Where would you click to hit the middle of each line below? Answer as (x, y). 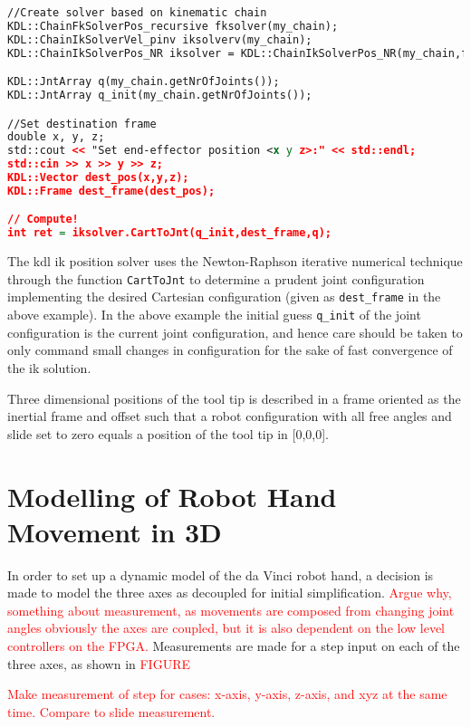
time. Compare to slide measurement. (111, 711)
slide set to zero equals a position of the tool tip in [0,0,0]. (168, 433)
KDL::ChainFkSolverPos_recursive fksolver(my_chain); (173, 26)
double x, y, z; (56, 137)
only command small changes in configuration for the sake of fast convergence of (230, 350)
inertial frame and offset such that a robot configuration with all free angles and (230, 416)
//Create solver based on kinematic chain (137, 13)
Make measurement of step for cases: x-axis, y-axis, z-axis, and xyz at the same (227, 694)
